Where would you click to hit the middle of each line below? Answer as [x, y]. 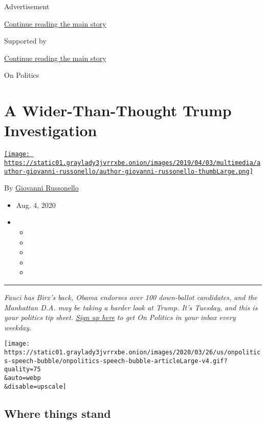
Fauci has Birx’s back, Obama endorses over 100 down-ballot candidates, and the [131, 297]
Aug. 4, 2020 [36, 205]
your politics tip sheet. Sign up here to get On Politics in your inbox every [120, 317]
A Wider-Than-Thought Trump [118, 110]
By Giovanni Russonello [41, 188]
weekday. [18, 327]
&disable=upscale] [35, 386]
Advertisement [27, 6]
